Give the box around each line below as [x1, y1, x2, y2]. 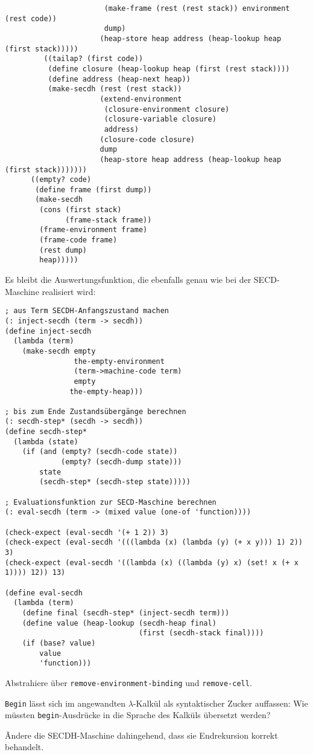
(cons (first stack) [39, 206, 122, 215]
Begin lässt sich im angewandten [5, 696, 126, 709]
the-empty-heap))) [69, 387, 144, 396]
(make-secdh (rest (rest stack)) [48, 85, 182, 94]
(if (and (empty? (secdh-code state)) [22, 447, 178, 456]
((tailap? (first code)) [43, 54, 144, 63]
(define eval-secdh [5, 588, 83, 597]
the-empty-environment [74, 357, 165, 366]
